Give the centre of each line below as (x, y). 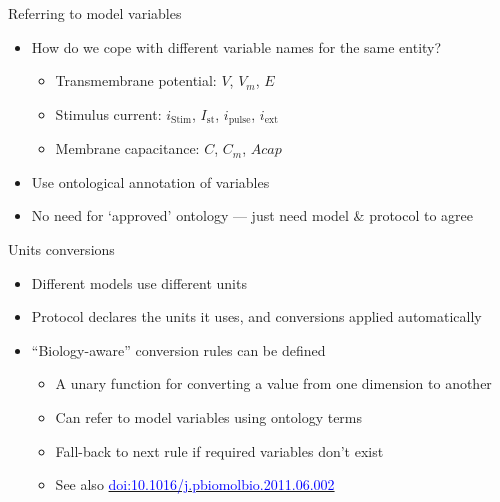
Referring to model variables (95, 13)
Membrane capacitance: (127, 148)
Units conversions (61, 249)
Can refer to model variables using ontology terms (209, 416)
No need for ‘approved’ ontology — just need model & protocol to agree (252, 215)
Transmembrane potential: (136, 80)
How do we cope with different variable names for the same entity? (236, 46)
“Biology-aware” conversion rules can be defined (178, 349)
